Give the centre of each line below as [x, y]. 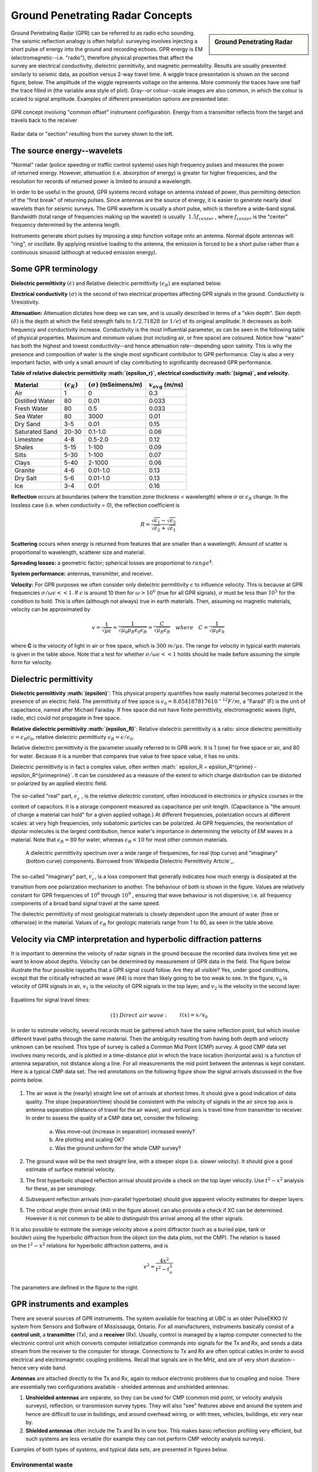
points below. [27, 1080]
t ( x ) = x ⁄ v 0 [194, 1016]
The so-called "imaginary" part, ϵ [52, 876]
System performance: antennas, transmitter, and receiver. [82, 573]
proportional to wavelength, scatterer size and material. [78, 552]
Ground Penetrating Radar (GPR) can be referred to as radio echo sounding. [103, 33]
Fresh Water [31, 409]
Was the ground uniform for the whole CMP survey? [118, 1148]
